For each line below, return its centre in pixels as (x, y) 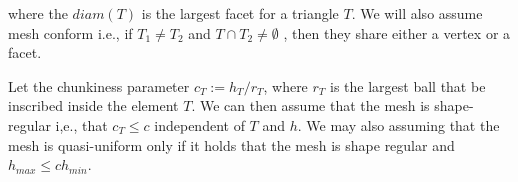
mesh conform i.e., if (70, 32)
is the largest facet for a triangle (240, 13)
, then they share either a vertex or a (397, 32)
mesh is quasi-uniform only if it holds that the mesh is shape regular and (231, 144)
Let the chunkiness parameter (99, 85)
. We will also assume (417, 13)
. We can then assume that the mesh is (310, 105)
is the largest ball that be (408, 85)
